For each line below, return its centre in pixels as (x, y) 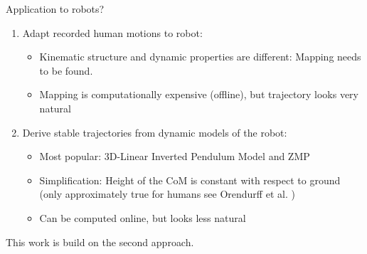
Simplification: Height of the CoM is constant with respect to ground (190, 180)
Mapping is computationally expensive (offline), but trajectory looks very (199, 94)
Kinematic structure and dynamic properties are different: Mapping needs (200, 57)
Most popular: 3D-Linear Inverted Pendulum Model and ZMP (175, 156)
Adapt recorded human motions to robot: (112, 32)
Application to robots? (55, 9)
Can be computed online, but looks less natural (143, 217)
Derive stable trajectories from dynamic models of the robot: (155, 132)
